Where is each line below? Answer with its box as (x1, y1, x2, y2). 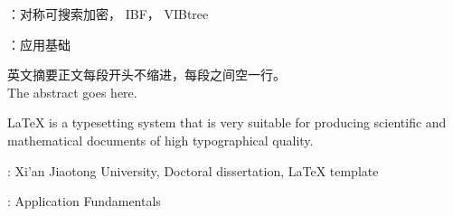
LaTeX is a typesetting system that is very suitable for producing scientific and (7, 113, 447, 132)
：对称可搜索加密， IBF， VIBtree (7, 5, 209, 23)
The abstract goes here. (7, 82, 137, 101)
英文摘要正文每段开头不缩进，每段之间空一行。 (7, 65, 286, 84)
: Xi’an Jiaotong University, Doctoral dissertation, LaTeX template (7, 161, 379, 180)
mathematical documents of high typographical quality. (7, 130, 314, 149)
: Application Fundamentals (7, 192, 161, 211)
